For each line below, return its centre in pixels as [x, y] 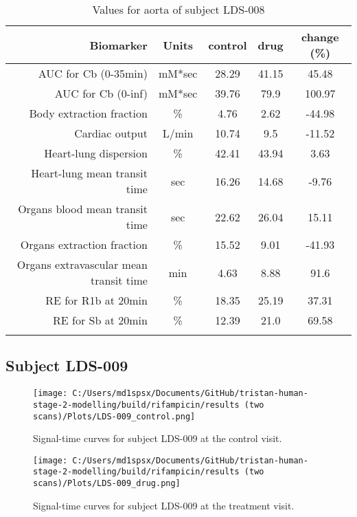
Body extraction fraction [88, 113]
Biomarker [118, 45]
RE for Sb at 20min [100, 320]
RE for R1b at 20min [96, 300]
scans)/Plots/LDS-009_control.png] [114, 416]
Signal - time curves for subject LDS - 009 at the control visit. [158, 438]
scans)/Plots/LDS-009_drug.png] [107, 484]
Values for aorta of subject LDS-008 [178, 9]
